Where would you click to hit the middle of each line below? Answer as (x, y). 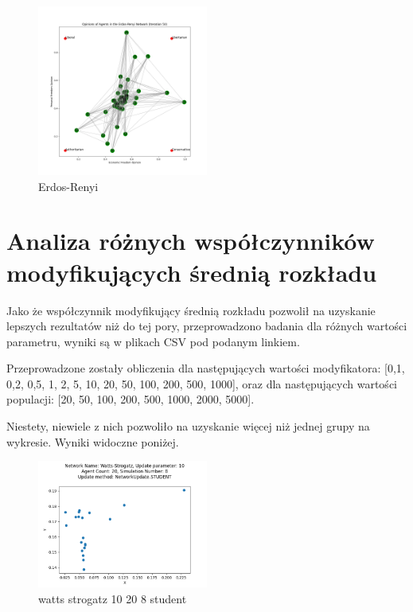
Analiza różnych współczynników (191, 241)
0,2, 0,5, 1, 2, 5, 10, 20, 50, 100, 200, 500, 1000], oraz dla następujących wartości (202, 383)
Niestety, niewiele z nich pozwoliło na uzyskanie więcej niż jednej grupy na (188, 426)
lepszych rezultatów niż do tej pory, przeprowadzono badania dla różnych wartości (207, 326)
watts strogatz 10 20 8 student (113, 598)
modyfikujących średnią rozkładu (192, 272)
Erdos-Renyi (68, 186)
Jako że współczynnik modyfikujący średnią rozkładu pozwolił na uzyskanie (191, 310)
